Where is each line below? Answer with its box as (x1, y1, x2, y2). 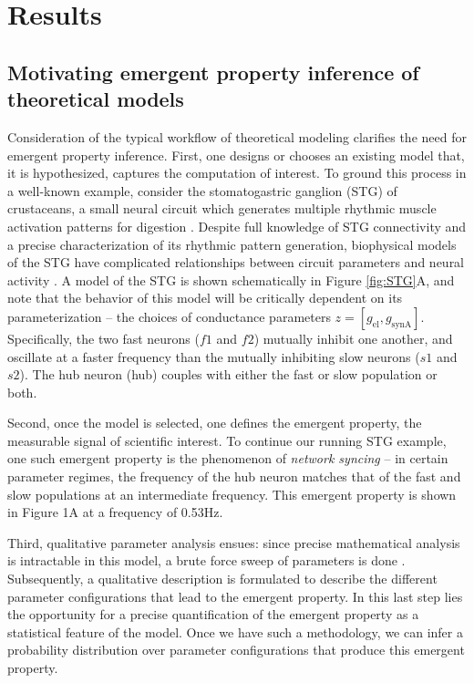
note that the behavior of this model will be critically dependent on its (7, 288, 403, 307)
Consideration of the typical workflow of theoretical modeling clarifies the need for (7, 127, 467, 146)
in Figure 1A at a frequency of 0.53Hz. (7, 502, 223, 522)
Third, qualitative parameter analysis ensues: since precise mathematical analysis (7, 533, 460, 552)
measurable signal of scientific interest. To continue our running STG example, (7, 430, 447, 450)
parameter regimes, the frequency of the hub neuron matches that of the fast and (7, 467, 461, 486)
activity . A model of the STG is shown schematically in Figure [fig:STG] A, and (7, 270, 455, 289)
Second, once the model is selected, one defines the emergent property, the (7, 413, 422, 432)
